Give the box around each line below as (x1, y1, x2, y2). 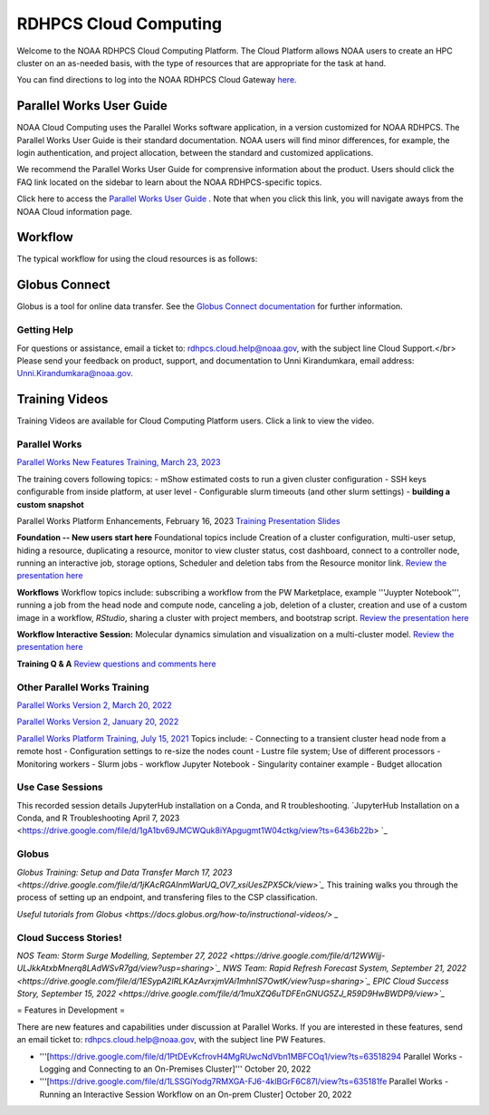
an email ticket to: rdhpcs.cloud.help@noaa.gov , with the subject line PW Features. (16, 1034, 326, 1045)
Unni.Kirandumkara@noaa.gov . (16, 368, 133, 379)
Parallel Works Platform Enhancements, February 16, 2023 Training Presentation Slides (16, 515, 340, 526)
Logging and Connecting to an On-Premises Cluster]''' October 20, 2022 (39, 1063, 312, 1074)
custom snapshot (16, 499, 85, 509)
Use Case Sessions (16, 780, 103, 793)
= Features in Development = (16, 1004, 126, 1015)
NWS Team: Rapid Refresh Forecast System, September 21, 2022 (222, 963, 467, 974)
